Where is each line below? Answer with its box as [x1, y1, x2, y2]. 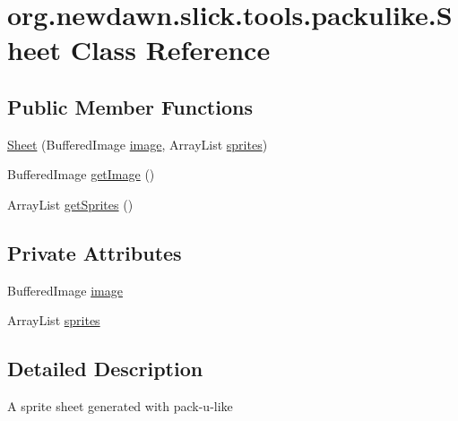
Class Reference [70, 31, 271, 68]
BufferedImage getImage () [7, 165, 155, 184]
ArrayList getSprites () [7, 194, 134, 213]
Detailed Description [7, 355, 203, 382]
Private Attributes [7, 238, 182, 266]
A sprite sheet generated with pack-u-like [7, 397, 233, 416]
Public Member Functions [7, 92, 253, 120]
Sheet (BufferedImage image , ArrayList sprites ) [7, 134, 268, 153]
